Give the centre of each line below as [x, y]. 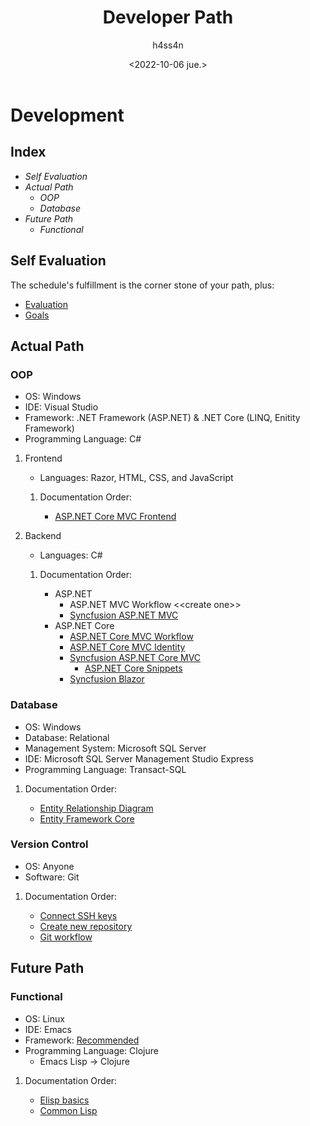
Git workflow [66, 937]
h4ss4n [168, 45]
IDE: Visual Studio [61, 407]
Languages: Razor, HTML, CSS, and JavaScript [136, 478]
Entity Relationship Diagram [96, 808]
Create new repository [86, 926]
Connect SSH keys [78, 915]
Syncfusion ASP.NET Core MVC [135, 658]
